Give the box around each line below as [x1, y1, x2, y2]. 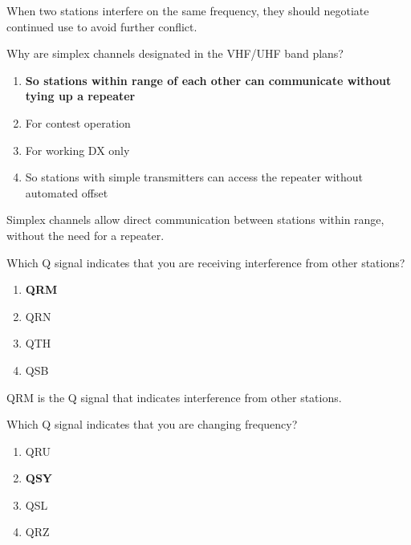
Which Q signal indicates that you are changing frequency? [6, 416, 298, 433]
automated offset [25, 184, 108, 201]
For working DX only [25, 141, 130, 158]
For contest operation [25, 114, 131, 131]
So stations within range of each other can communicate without [25, 71, 392, 88]
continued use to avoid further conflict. [6, 18, 197, 35]
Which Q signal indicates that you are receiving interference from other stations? [6, 254, 405, 270]
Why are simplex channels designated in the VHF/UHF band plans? [6, 45, 344, 62]
